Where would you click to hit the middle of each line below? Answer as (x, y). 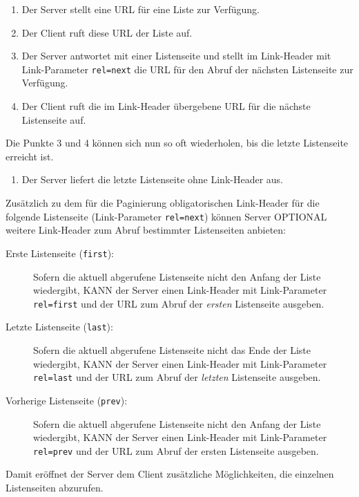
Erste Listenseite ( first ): (60, 253)
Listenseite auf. (54, 119)
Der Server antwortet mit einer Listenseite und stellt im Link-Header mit (176, 56)
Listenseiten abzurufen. (55, 487)
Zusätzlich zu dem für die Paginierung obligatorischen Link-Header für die (163, 203)
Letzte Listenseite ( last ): (59, 327)
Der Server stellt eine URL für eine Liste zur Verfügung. (140, 9)
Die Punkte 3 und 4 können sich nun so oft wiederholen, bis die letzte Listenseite (177, 143)
